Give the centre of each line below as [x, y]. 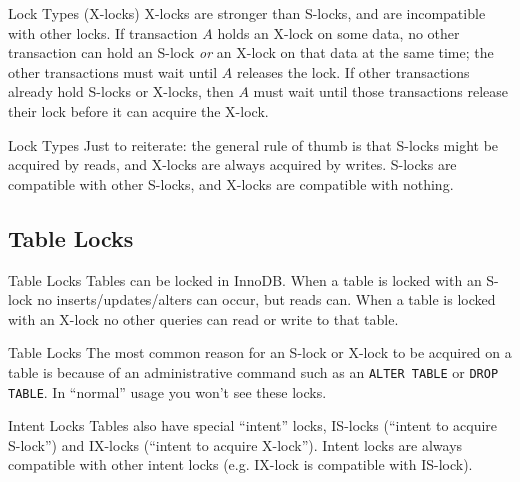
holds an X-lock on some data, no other [338, 32]
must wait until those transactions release [380, 91]
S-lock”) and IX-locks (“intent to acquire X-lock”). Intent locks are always [235, 444]
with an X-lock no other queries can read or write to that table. [203, 318]
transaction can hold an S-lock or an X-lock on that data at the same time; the [251, 52]
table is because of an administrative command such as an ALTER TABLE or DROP [253, 371]
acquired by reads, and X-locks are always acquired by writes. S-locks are [232, 164]
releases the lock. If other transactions [353, 71]
